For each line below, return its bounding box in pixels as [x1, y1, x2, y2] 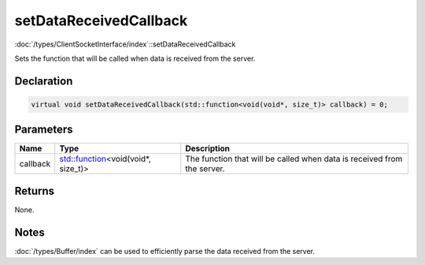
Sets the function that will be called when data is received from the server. [14, 54, 256, 63]
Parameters [14, 123, 73, 136]
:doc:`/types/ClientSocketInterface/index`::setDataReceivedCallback [14, 39, 236, 49]
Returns [14, 184, 55, 197]
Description [185, 143, 231, 154]
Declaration [14, 74, 73, 88]
